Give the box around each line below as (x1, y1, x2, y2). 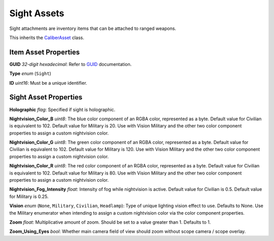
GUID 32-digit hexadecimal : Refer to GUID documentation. (9, 61, 132, 67)
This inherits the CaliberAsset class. (9, 35, 85, 41)
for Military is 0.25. (9, 193, 49, 199)
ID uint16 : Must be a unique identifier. (9, 80, 87, 86)
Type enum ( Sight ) (9, 71, 52, 77)
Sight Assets (9, 8, 64, 19)
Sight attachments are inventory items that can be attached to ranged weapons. (9, 25, 177, 31)
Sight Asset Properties (9, 93, 83, 101)
